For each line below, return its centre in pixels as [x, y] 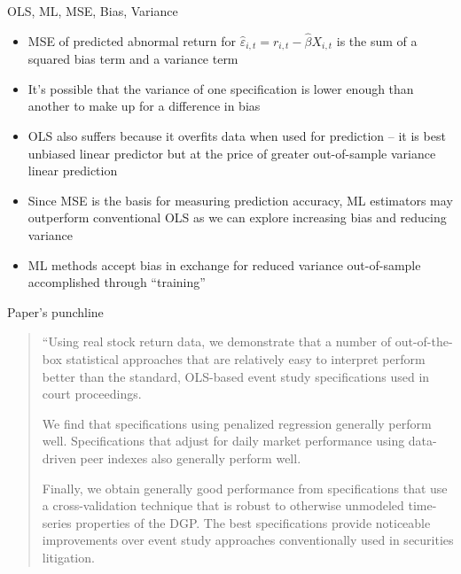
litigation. [68, 557]
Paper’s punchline [55, 311]
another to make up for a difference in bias [144, 106]
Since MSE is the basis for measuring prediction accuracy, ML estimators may [240, 200]
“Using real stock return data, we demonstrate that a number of [216, 341]
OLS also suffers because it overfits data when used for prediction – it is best [237, 136]
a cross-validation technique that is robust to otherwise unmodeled [223, 505]
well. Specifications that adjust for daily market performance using [223, 441]
